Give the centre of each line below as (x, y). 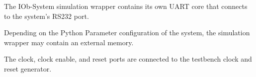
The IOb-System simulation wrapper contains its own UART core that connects (126, 6)
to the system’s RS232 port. (46, 16)
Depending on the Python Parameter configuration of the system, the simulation (127, 33)
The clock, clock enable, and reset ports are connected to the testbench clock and (128, 59)
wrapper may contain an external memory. (69, 42)
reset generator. (28, 68)
